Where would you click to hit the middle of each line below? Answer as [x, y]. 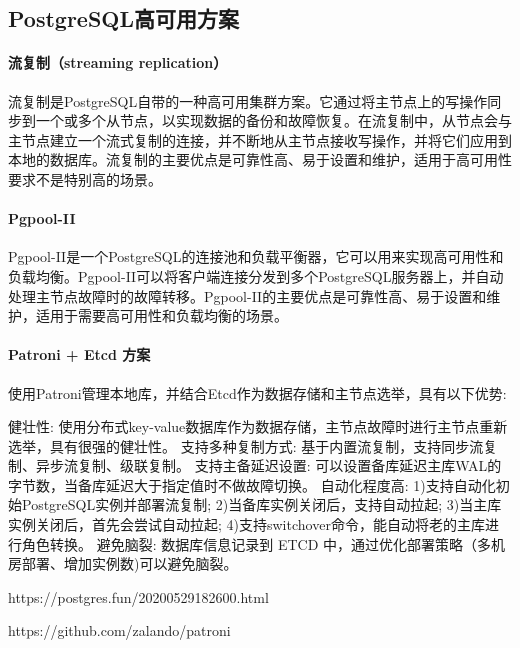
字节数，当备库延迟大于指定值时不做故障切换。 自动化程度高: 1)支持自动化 [252, 484]
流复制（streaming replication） [118, 62]
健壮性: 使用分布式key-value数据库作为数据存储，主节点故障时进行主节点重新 [258, 426]
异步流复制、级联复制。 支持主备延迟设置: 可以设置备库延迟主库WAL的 [268, 465]
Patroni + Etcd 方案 [79, 354]
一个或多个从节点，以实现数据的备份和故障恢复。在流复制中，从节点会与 [273, 120]
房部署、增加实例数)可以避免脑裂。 [123, 563]
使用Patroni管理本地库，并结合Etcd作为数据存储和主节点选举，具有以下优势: [257, 392]
